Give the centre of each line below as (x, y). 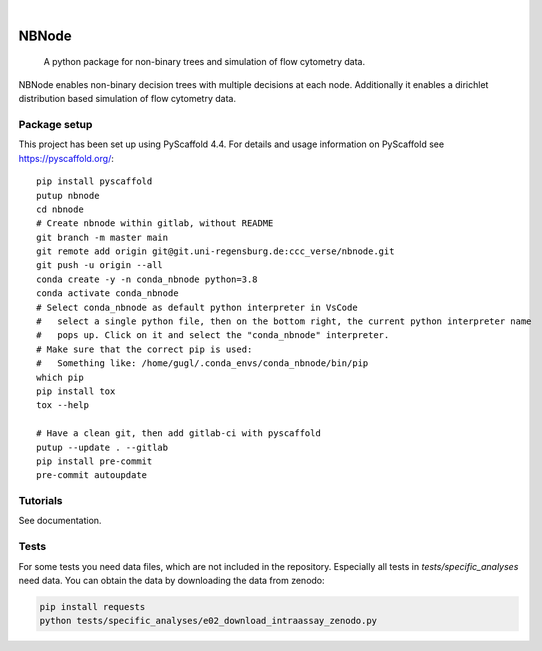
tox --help (63, 405)
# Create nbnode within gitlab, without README (155, 223)
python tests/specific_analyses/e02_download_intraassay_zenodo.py (208, 621)
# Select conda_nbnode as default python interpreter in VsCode (197, 307)
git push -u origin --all (100, 265)
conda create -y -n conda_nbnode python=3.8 (147, 279)
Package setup (55, 124)
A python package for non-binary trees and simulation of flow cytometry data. (204, 62)
